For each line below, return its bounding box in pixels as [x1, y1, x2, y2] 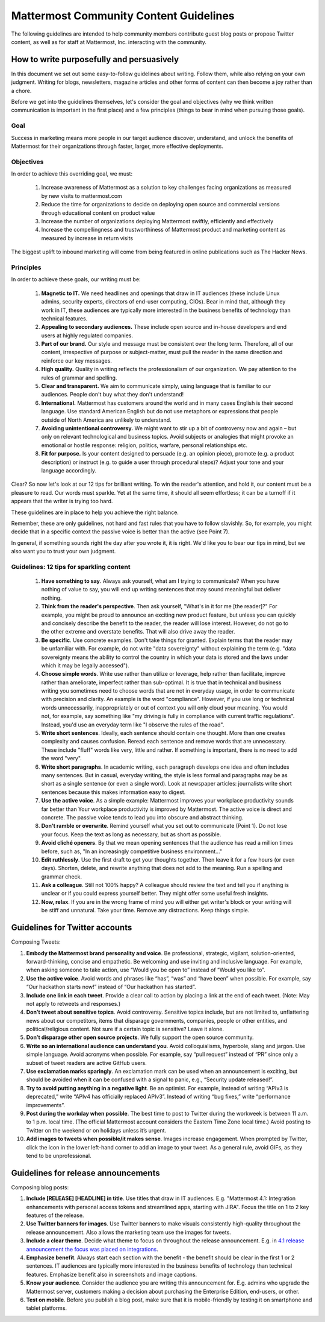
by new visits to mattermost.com [41, 192, 123, 199]
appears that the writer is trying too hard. [11, 498, 113, 505]
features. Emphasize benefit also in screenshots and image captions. [26, 1271, 197, 1278]
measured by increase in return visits [41, 234, 134, 241]
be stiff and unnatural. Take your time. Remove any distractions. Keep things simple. [41, 907, 250, 914]
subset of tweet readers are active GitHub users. [26, 1059, 147, 1066]
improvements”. [26, 1101, 66, 1108]
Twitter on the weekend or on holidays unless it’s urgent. [26, 1127, 167, 1134]
